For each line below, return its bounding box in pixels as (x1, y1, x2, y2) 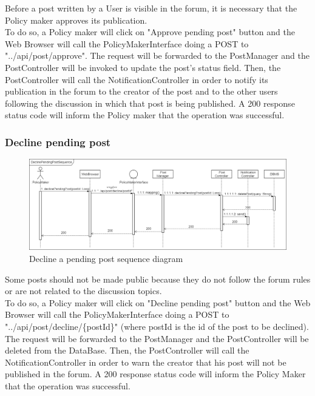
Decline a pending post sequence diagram (29, 252, 183, 265)
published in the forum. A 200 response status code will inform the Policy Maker (5, 367, 306, 380)
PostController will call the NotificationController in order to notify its (5, 73, 268, 86)
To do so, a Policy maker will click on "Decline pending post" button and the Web (5, 296, 311, 309)
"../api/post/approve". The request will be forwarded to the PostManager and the (5, 49, 310, 62)
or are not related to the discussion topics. (5, 284, 162, 297)
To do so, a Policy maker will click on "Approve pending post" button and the (5, 25, 295, 38)
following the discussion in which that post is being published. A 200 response (5, 96, 295, 109)
